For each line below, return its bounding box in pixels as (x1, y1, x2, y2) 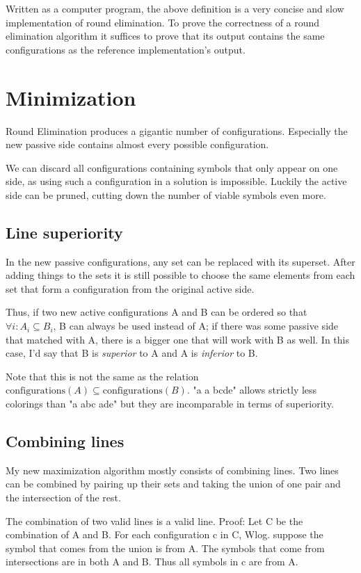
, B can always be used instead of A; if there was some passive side (53, 318, 339, 333)
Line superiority (6, 221, 123, 243)
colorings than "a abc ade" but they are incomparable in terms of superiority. (6, 396, 334, 411)
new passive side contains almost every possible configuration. (6, 137, 269, 152)
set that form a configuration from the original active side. (6, 281, 255, 296)
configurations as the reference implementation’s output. (6, 42, 246, 56)
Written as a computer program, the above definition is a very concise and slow (6, 1, 344, 15)
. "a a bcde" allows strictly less (186, 382, 317, 397)
